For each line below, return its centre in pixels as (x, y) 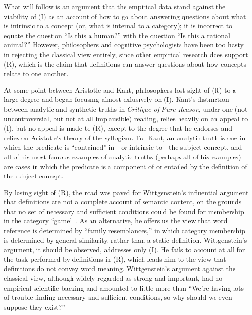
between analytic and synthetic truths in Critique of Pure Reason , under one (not (126, 108)
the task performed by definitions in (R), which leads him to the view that (115, 259)
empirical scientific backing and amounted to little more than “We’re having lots (124, 287)
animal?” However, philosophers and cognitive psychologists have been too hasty (124, 45)
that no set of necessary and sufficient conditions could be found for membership (124, 211)
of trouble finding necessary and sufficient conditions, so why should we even (118, 297)
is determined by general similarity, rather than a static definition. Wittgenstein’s (126, 240)
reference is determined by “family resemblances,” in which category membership (125, 230)
